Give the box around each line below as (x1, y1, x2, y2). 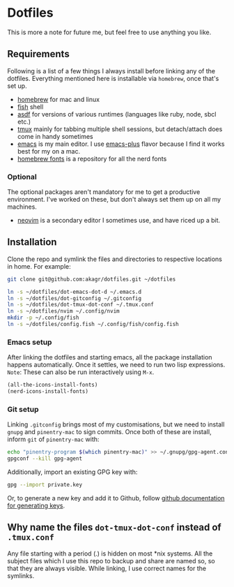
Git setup (7, 404, 39, 414)
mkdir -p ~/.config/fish (7, 314, 79, 322)
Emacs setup (7, 337, 52, 347)
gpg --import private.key (7, 482, 82, 489)
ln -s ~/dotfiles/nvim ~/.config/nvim (7, 308, 120, 315)
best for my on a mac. (17, 147, 81, 155)
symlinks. (7, 571, 35, 580)
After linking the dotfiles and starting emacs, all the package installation (7, 353, 212, 362)
